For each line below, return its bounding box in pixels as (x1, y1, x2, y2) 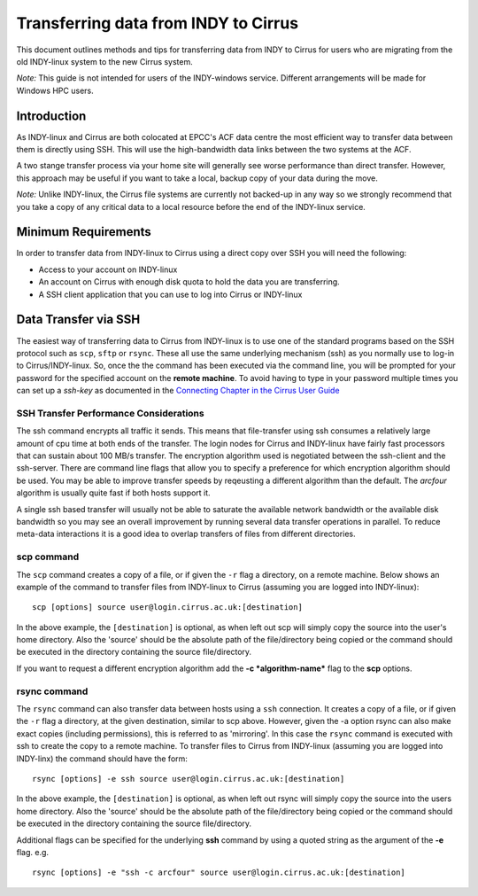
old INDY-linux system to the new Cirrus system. (16, 56, 194, 66)
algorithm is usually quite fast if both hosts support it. (16, 487, 212, 498)
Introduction (16, 108, 87, 123)
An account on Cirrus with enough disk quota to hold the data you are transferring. (38, 277, 340, 287)
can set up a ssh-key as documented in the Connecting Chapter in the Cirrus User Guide (16, 386, 340, 396)
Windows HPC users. (16, 85, 94, 96)
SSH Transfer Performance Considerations (16, 407, 204, 419)
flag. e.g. (16, 846, 49, 857)
